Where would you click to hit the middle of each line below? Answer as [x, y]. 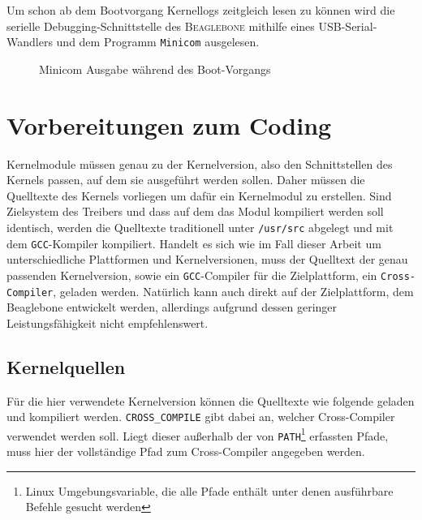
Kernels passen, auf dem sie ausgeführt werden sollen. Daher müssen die [186, 180]
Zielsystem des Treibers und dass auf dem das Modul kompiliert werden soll [195, 211]
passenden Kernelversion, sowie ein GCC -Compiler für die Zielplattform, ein [192, 275]
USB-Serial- [348, 26]
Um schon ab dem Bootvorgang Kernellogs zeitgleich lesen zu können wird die [201, 10]
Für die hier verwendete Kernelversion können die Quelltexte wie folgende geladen [211, 400]
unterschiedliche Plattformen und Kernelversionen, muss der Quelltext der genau [207, 259]
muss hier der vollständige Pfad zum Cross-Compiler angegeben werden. [186, 451]
